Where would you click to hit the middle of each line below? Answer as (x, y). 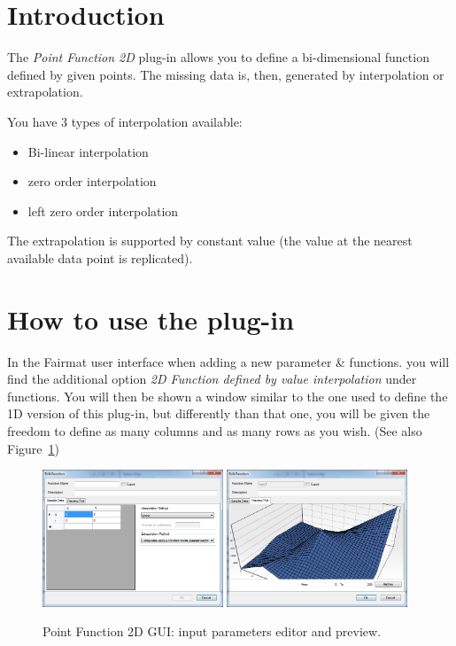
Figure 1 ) (33, 448)
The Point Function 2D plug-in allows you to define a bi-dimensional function (218, 57)
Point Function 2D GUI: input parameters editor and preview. (212, 631)
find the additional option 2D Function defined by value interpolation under (212, 379)
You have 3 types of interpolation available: (125, 121)
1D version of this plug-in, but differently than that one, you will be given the (219, 413)
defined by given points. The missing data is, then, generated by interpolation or (226, 74)
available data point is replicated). (100, 257)
